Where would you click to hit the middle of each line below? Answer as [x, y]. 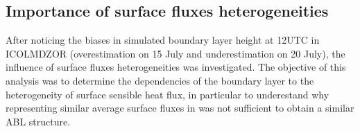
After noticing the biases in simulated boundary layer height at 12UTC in [163, 40]
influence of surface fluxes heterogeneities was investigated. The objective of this [176, 67]
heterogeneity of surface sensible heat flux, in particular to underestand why [168, 94]
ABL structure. [38, 121]
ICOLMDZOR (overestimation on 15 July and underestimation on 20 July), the [175, 53]
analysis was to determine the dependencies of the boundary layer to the [160, 80]
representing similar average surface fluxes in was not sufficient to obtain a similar [180, 108]
